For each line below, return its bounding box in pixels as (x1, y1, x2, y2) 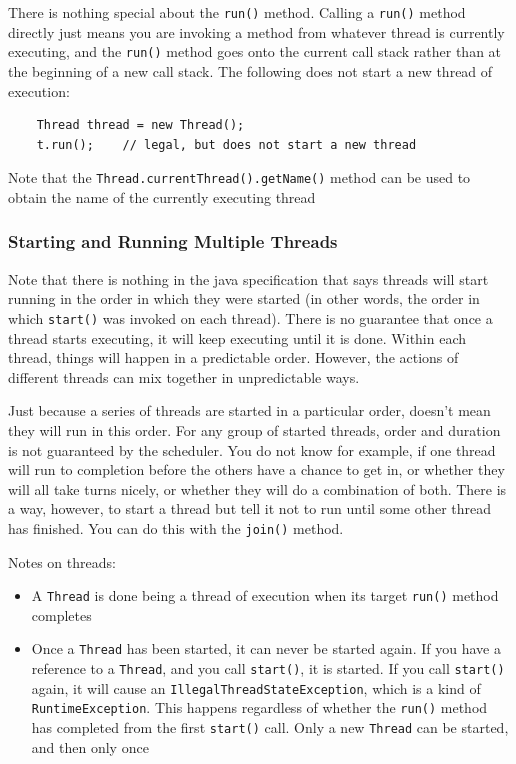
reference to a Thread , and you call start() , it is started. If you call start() (31, 658, 505, 679)
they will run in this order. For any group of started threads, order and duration (8, 419, 501, 440)
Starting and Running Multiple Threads (8, 229, 338, 254)
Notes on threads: (8, 551, 116, 572)
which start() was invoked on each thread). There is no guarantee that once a (8, 307, 493, 328)
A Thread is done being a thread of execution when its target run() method (31, 585, 499, 606)
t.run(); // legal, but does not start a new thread (36, 137, 417, 152)
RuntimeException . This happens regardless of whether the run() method (31, 697, 488, 718)
